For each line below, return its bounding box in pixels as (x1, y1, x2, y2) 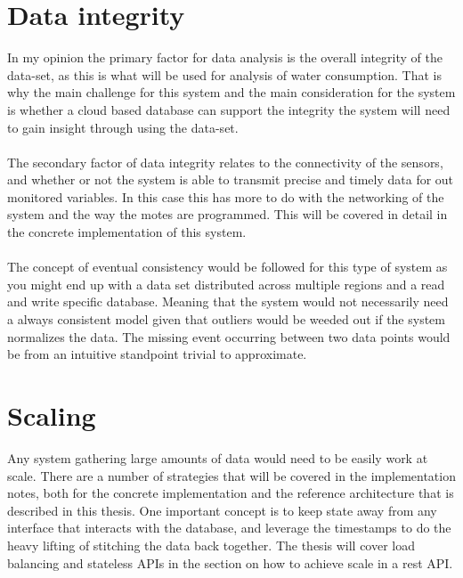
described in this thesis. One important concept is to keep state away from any (7, 501, 437, 519)
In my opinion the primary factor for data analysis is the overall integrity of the (7, 48, 443, 67)
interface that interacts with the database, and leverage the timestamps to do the (7, 518, 451, 537)
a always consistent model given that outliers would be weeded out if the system (7, 310, 446, 329)
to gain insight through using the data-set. (7, 118, 239, 136)
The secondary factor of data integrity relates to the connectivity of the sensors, (7, 152, 443, 171)
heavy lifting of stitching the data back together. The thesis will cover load (7, 535, 416, 554)
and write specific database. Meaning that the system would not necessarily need (7, 292, 449, 311)
